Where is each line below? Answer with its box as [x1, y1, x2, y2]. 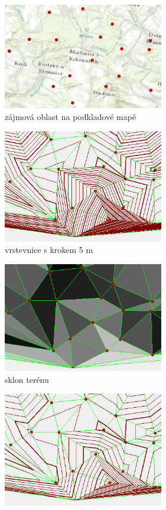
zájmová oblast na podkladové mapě [5, 111, 136, 123]
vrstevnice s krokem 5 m [5, 243, 93, 256]
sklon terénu [5, 373, 49, 385]
